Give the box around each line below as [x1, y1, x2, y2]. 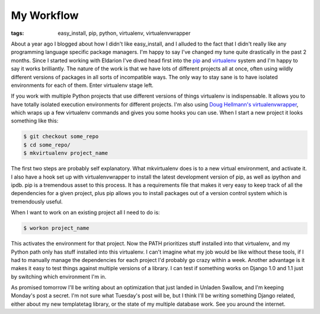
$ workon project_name [23, 225, 89, 232]
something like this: [11, 117, 59, 124]
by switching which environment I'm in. [11, 273, 107, 280]
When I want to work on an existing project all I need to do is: [11, 209, 160, 216]
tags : [11, 30, 24, 37]
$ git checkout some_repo [23, 133, 99, 140]
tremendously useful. [11, 198, 63, 205]
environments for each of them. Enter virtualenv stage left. [11, 82, 154, 89]
